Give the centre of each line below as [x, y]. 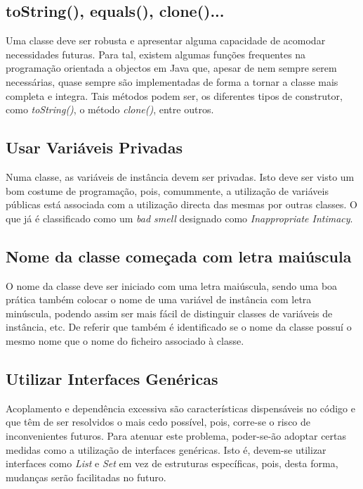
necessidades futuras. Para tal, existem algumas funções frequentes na [156, 54]
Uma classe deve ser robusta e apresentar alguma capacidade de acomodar [166, 40]
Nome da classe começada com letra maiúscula [179, 256]
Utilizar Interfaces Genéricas [112, 378]
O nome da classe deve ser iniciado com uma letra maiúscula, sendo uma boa [172, 285]
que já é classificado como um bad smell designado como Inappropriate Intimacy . [179, 218]
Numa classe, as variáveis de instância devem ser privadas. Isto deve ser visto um [180, 176]
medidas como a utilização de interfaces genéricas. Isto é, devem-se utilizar [166, 449]
